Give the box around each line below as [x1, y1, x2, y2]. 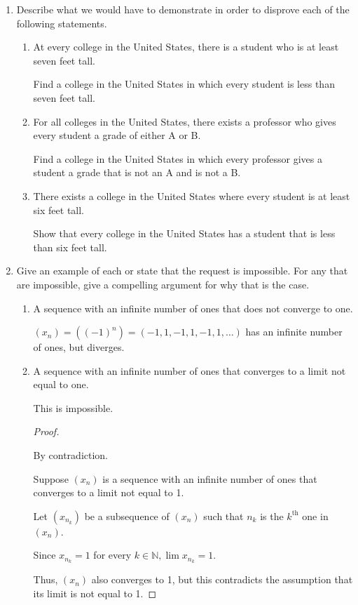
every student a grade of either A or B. [33, 128, 201, 142]
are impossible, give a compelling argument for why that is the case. [16, 277, 310, 291]
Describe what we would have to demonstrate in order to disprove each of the [16, 2, 350, 16]
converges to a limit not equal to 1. [33, 485, 184, 500]
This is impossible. [33, 400, 113, 415]
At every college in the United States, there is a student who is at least [33, 39, 339, 54]
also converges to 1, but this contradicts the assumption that [91, 572, 353, 587]
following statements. [16, 15, 107, 30]
